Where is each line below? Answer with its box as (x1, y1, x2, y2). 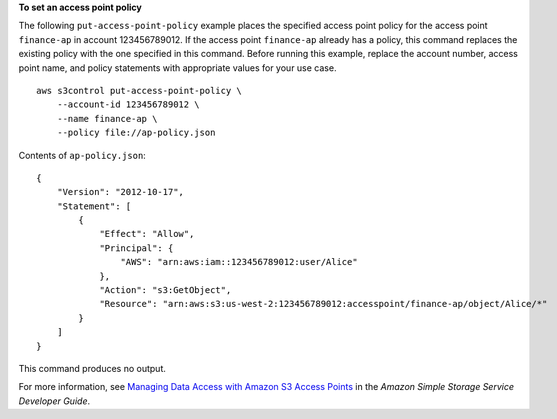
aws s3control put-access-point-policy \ (36, 85, 242, 96)
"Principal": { (99, 242, 174, 254)
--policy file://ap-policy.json (56, 127, 216, 139)
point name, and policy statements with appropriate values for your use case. (18, 61, 337, 74)
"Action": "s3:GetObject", (99, 285, 232, 296)
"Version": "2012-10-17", (56, 186, 185, 198)
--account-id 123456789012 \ (56, 99, 200, 110)
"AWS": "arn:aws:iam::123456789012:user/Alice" (120, 256, 359, 268)
